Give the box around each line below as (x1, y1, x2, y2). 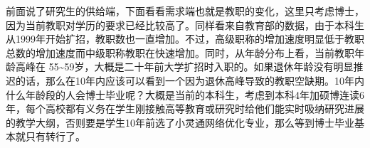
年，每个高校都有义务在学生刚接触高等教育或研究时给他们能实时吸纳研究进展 (6, 101, 364, 116)
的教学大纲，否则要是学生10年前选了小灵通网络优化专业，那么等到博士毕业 (6, 115, 354, 129)
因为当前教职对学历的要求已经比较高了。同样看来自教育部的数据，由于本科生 (6, 17, 364, 32)
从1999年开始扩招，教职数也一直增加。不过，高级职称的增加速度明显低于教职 (6, 31, 364, 46)
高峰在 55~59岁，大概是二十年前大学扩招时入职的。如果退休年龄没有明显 (15, 59, 354, 74)
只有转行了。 (25, 129, 85, 144)
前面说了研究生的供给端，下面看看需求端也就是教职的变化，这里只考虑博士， (6, 4, 364, 18)
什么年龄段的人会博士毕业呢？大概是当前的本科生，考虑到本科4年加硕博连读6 (6, 87, 364, 102)
